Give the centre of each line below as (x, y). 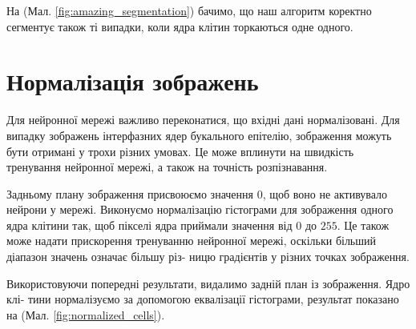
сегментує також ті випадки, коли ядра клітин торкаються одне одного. (180, 26)
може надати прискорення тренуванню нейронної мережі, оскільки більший (192, 241)
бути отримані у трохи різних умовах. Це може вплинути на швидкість (180, 151)
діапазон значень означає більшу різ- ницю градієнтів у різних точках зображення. (208, 257)
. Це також (363, 225)
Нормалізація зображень (133, 81)
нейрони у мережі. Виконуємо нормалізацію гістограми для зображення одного (200, 209)
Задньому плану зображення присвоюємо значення (130, 193)
